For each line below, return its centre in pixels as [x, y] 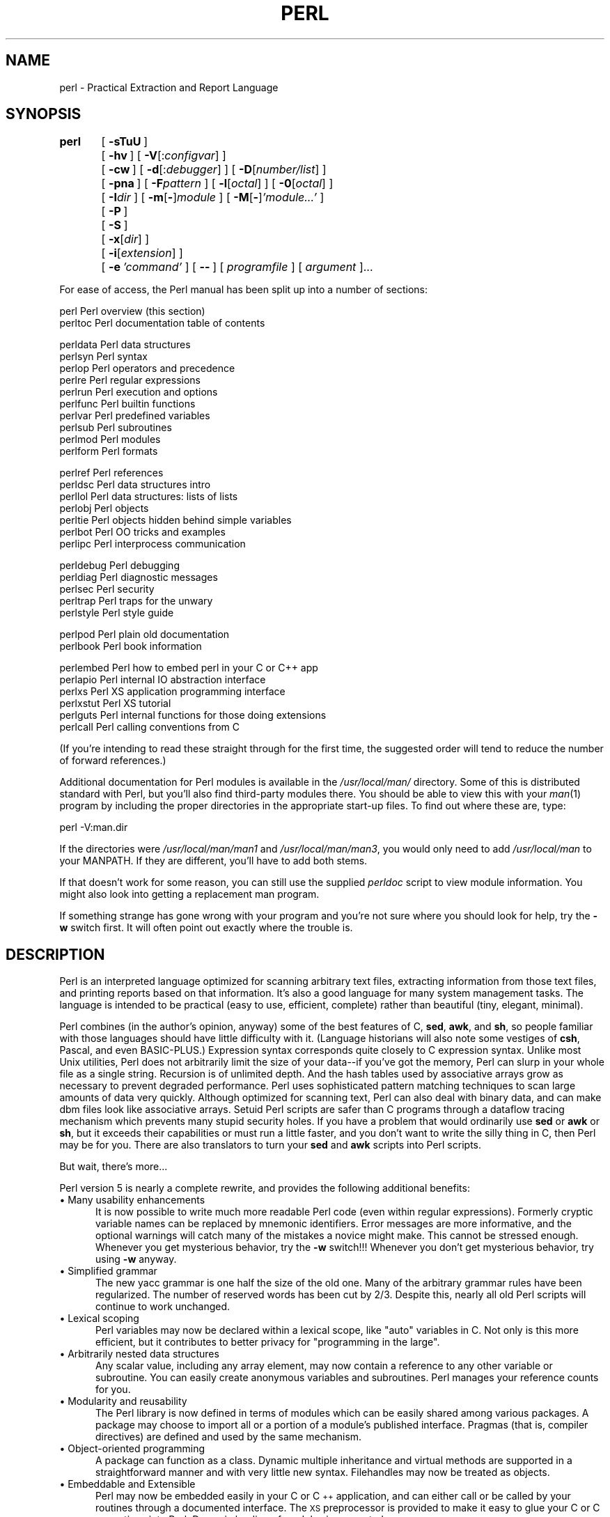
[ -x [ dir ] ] [125, 239]
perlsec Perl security [107, 589]
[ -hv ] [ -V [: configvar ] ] [164, 156]
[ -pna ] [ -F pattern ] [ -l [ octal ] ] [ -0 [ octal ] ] [217, 184]
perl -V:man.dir [94, 827]
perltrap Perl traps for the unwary [136, 601]
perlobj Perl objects [104, 508]
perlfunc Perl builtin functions [127, 404]
